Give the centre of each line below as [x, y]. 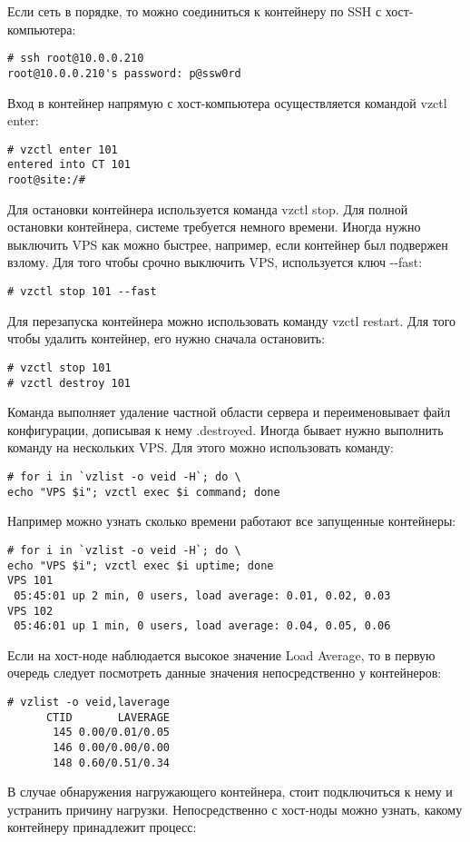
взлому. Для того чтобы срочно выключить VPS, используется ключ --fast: [215, 262]
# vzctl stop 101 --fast [82, 292]
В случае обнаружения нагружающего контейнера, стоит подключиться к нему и [230, 792]
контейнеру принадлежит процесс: [102, 827]
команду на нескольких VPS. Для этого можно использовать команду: [201, 447]
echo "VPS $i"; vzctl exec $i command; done [144, 492]
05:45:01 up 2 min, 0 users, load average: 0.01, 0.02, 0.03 [202, 595]
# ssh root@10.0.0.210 [76, 59]
